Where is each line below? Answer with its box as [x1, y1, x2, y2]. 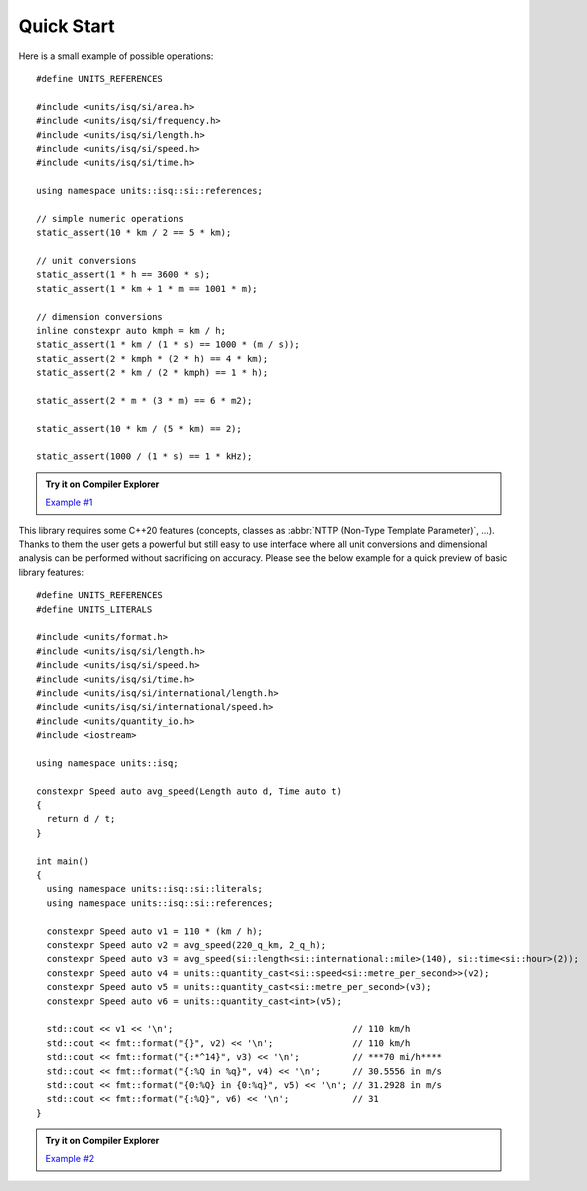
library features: [18, 566, 85, 578]
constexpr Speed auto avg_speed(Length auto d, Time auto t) [36, 785, 342, 797]
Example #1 [45, 496, 93, 509]
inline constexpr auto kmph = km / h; [36, 325, 227, 336]
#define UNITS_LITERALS [36, 603, 153, 615]
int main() [36, 855, 90, 867]
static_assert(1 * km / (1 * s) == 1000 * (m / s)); [36, 339, 300, 350]
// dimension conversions [36, 311, 164, 322]
